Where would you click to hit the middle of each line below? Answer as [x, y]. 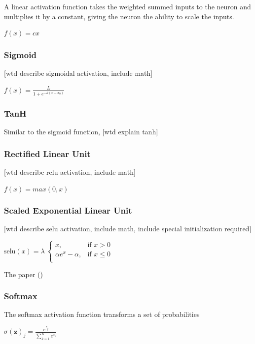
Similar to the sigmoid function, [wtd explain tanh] [81, 132]
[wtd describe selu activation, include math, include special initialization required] [128, 229]
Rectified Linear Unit [47, 153]
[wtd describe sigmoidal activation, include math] [78, 73]
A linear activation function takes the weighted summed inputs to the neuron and [127, 6]
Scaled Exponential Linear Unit [68, 210]
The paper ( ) [23, 274]
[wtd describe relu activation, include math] [70, 172]
